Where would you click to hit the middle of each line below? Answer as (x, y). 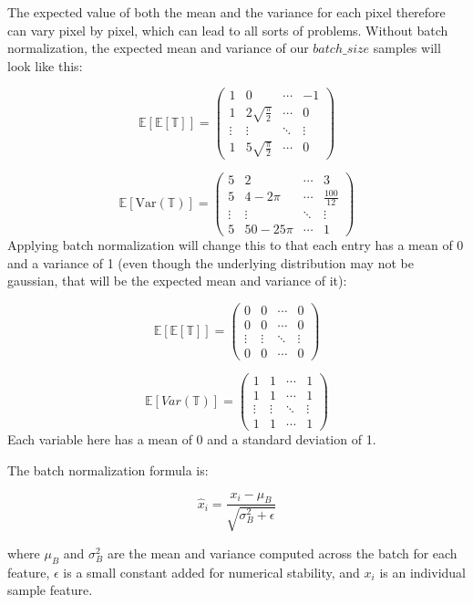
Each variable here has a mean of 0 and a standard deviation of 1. (192, 439)
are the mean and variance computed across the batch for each (282, 553)
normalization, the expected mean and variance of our (158, 48)
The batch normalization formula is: (108, 469)
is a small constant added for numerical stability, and (211, 572)
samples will (407, 48)
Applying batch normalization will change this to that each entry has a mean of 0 (236, 245)
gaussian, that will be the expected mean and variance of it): (177, 281)
